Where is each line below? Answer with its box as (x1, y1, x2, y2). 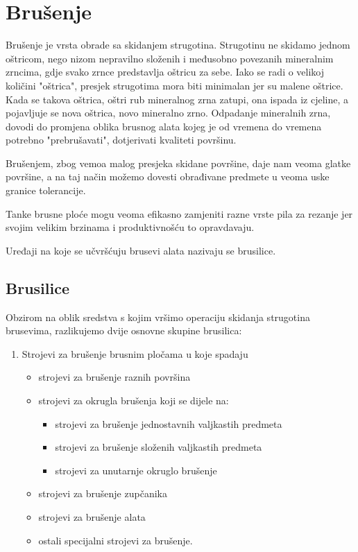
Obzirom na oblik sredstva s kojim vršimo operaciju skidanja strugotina (6, 309, 310, 324)
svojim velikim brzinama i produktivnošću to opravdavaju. (6, 220, 255, 234)
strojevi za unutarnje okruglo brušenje (55, 463, 217, 477)
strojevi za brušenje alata (38, 509, 146, 524)
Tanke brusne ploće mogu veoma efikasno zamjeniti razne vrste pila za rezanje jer (6, 206, 353, 221)
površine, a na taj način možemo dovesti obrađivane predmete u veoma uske (6, 169, 330, 184)
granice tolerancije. (6, 183, 86, 198)
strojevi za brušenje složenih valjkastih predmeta (55, 440, 262, 454)
